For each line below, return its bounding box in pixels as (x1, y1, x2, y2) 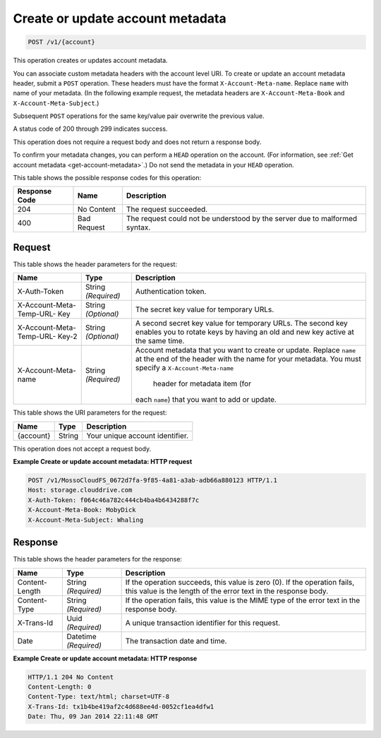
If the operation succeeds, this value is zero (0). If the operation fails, (125, 577, 355, 587)
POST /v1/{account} (28, 38, 95, 46)
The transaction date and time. (125, 636, 227, 645)
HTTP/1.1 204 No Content (28, 673, 114, 681)
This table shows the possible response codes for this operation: (13, 174, 202, 182)
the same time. (135, 336, 185, 346)
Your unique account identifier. (86, 431, 189, 441)
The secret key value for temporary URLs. (135, 304, 274, 314)
